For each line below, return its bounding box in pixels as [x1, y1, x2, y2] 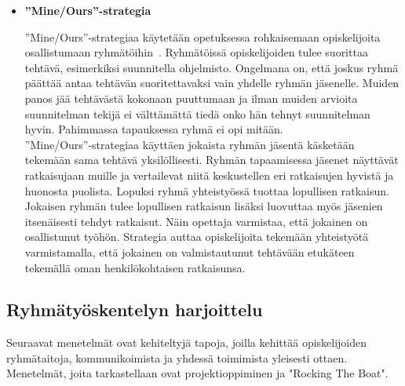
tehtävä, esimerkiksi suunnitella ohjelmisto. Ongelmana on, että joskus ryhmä [24, 59, 399, 75]
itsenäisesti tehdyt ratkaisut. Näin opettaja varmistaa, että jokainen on [24, 213, 368, 229]
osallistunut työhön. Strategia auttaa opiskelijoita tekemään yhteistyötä [24, 228, 369, 245]
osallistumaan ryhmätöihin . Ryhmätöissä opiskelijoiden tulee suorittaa [24, 44, 368, 60]
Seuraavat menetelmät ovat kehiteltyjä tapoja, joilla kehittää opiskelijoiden [6, 334, 367, 351]
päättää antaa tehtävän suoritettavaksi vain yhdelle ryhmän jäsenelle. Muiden [24, 75, 400, 91]
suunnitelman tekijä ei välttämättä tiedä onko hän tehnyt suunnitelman [24, 105, 370, 122]
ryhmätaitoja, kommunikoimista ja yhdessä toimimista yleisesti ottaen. [6, 349, 348, 366]
